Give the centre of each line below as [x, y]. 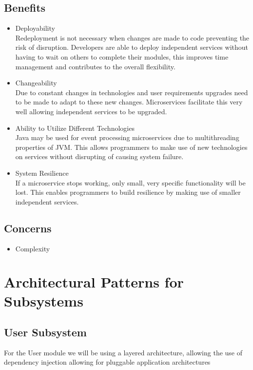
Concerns [28, 228]
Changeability [36, 83]
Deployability [35, 28]
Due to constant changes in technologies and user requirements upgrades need [132, 92]
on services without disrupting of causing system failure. [99, 156]
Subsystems [44, 301]
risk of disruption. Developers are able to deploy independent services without [132, 47]
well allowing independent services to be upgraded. [91, 111]
